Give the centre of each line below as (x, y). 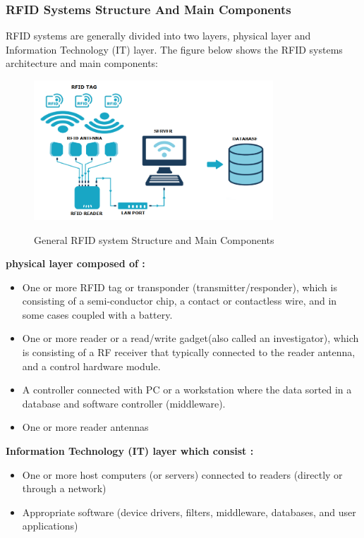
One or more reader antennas (85, 427)
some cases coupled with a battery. (97, 314)
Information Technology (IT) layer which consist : (130, 451)
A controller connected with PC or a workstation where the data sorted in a (187, 390)
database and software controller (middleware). (124, 403)
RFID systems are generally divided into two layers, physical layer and (158, 36)
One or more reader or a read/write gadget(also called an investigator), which (190, 338)
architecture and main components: (82, 63)
